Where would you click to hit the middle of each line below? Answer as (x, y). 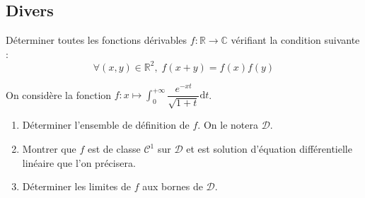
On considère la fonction (59, 94)
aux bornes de (173, 186)
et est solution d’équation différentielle (269, 149)
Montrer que (49, 149)
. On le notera (228, 125)
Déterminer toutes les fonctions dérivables (97, 40)
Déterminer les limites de (77, 186)
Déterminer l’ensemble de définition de (106, 125)
